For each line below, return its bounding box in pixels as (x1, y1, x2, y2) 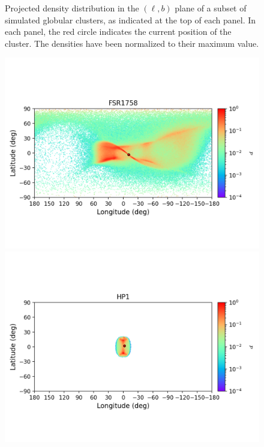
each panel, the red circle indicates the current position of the (5, 25, 232, 38)
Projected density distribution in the (5, 2, 139, 14)
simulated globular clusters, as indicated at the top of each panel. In (5, 13, 256, 26)
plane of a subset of (175, 2, 247, 14)
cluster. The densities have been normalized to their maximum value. (5, 37, 259, 49)
